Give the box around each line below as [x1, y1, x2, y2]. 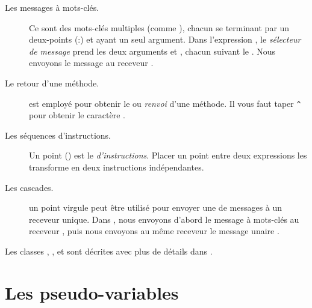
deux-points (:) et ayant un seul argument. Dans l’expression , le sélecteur [29, 33, 301, 46]
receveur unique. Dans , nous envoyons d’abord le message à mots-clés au [29, 213, 299, 225]
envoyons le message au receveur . [29, 56, 154, 69]
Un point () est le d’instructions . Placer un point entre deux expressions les [29, 149, 307, 162]
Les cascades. [5, 181, 54, 193]
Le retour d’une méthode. [5, 76, 99, 89]
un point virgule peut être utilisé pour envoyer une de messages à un [29, 201, 282, 214]
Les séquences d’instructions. [5, 128, 111, 141]
